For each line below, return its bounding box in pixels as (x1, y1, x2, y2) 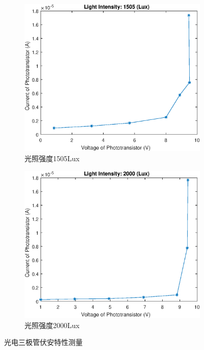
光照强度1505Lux (24, 153, 80, 163)
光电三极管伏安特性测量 (4, 337, 83, 347)
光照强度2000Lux (24, 319, 80, 330)
